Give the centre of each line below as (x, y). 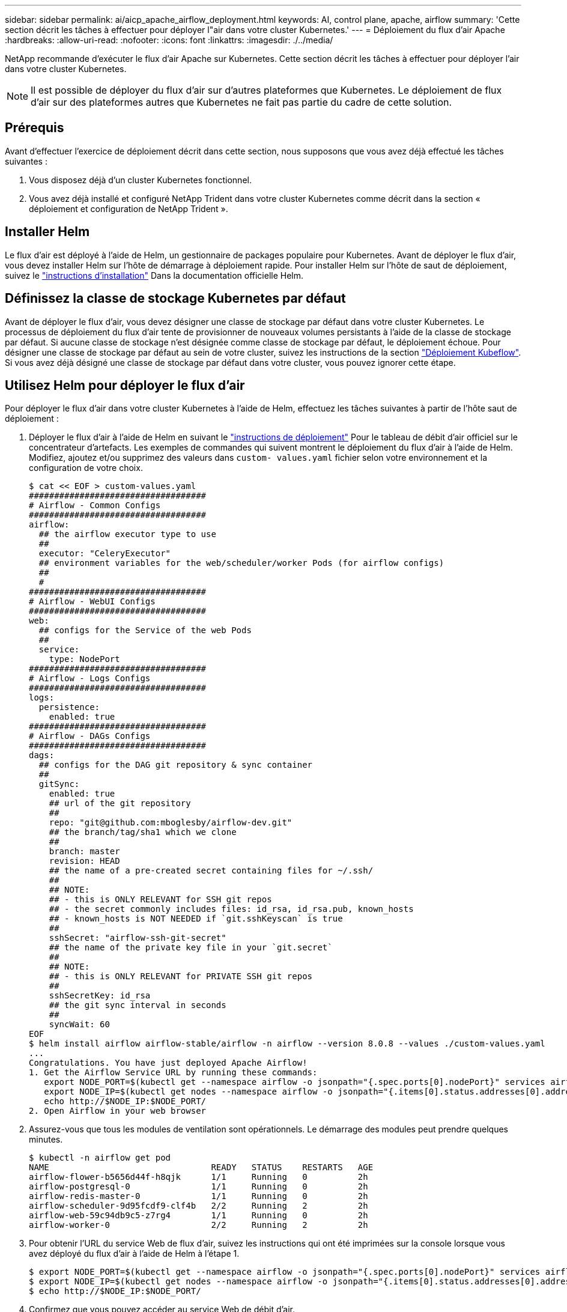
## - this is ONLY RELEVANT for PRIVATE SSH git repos (181, 976)
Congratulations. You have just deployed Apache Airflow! (168, 1063)
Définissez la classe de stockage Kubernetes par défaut (175, 299)
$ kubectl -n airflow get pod (100, 1158)
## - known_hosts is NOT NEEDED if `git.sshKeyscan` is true (196, 919)
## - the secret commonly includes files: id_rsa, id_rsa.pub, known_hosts (231, 909)
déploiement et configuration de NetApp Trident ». (129, 208)
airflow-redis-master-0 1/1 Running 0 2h (199, 1196)
